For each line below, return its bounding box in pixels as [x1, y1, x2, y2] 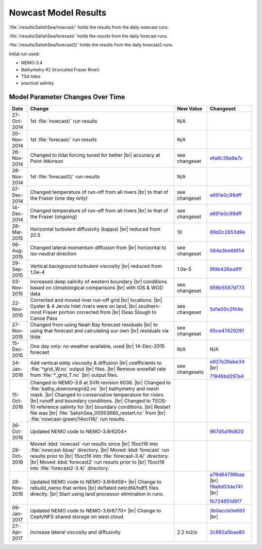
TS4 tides [21, 73, 41, 79]
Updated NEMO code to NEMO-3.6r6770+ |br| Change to [30, 507, 161, 514]
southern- [138, 303, 161, 310]
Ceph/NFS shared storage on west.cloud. [30, 514, 125, 520]
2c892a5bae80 [209, 529, 245, 536]
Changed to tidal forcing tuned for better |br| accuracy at [30, 152, 160, 159]
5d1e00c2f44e [209, 306, 244, 313]
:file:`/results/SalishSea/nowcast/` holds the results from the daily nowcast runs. [9, 24, 169, 30]
